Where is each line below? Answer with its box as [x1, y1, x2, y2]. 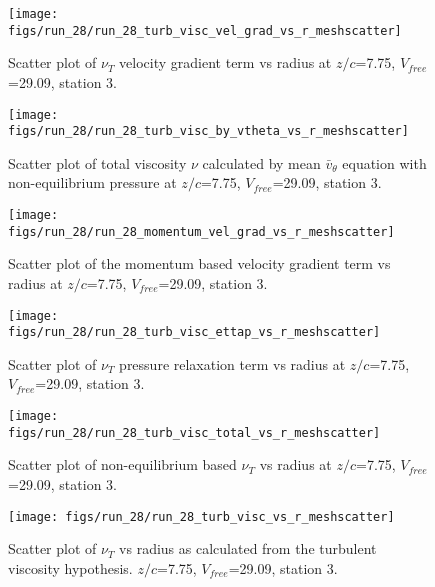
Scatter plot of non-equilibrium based [8, 454, 237, 475]
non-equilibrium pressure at [8, 172, 177, 193]
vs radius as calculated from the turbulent [119, 538, 377, 559]
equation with [342, 152, 427, 173]
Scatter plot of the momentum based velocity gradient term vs [8, 253, 391, 274]
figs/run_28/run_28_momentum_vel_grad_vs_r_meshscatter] [8, 224, 395, 239]
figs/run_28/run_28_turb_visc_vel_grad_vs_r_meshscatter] [8, 23, 402, 38]
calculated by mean [202, 152, 321, 173]
